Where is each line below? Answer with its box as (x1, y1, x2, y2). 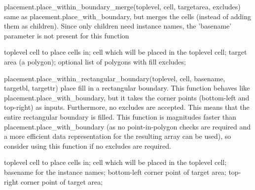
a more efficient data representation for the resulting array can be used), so (4, 131, 231, 141)
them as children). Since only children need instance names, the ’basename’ (4, 21, 232, 31)
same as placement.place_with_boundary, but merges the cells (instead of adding (4, 11, 251, 21)
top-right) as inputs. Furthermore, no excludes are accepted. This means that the (4, 102, 250, 112)
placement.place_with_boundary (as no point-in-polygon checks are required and (4, 121, 251, 131)
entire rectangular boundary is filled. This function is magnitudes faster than (4, 111, 236, 122)
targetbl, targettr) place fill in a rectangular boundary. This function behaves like (4, 83, 250, 93)
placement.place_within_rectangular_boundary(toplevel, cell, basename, (4, 73, 225, 83)
